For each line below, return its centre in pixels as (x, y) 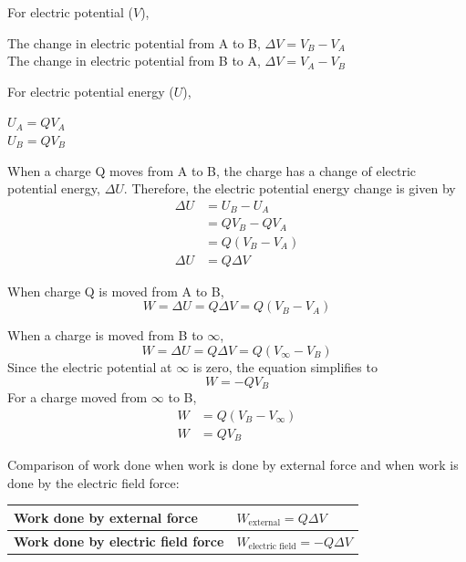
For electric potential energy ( (91, 91)
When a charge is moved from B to (105, 335)
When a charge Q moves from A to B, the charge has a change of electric (212, 170)
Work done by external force (106, 517)
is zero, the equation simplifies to (285, 366)
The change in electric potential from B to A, (134, 61)
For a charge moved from (78, 397)
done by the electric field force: (93, 482)
